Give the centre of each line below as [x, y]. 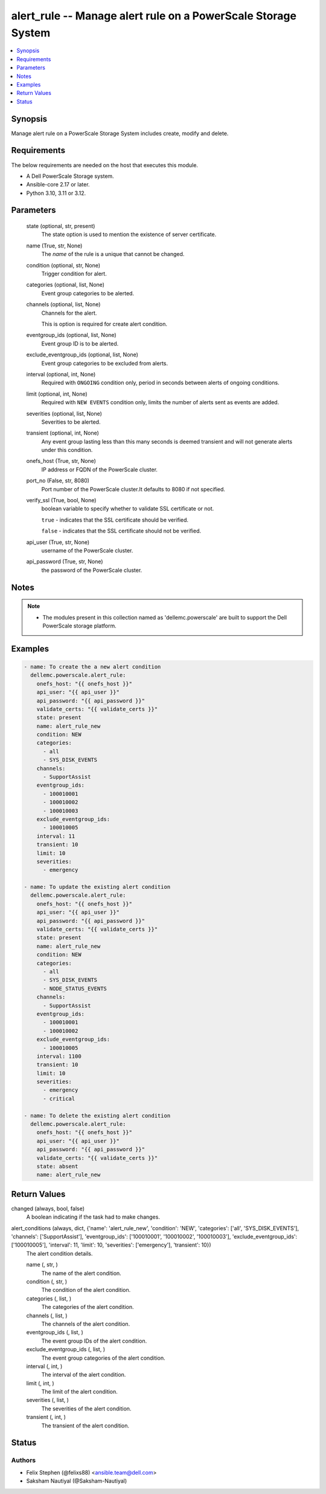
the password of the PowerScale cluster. [92, 570]
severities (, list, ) [48, 1400]
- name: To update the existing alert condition [97, 887]
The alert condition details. [59, 1253]
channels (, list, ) [47, 1315]
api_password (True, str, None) [65, 562]
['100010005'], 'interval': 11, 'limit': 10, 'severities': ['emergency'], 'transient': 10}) [111, 1245]
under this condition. [67, 450]
